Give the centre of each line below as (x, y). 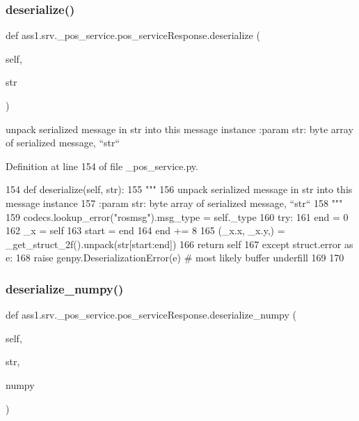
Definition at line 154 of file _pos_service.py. (102, 166)
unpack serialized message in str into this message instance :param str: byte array (179, 129)
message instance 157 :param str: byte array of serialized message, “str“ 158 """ (174, 202)
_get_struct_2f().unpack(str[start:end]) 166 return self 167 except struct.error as (179, 244)
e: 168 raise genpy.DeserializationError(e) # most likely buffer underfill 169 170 (175, 258)
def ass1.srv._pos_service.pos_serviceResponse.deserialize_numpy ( (151, 315)
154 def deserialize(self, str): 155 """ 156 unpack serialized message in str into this (179, 189)
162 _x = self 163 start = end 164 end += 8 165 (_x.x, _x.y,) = (145, 230)
